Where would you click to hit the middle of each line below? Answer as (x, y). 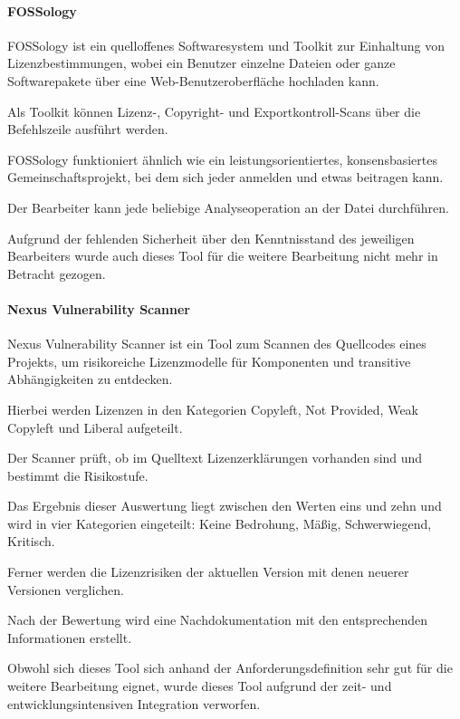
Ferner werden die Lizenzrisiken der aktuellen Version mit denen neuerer (208, 572)
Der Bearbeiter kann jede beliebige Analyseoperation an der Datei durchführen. (228, 207)
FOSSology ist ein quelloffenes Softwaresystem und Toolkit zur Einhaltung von (226, 45)
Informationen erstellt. (70, 637)
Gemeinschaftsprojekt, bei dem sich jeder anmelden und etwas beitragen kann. (225, 177)
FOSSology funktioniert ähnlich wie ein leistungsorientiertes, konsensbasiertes (222, 159)
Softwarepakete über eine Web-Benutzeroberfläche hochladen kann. (193, 80)
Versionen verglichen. (66, 589)
